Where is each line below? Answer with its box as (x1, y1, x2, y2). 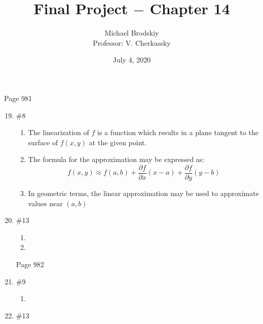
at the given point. (89, 137, 147, 147)
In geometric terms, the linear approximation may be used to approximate (28, 187, 259, 198)
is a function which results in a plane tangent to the (97, 127, 259, 138)
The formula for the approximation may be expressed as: (28, 154, 205, 165)
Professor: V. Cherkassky (93, 37, 171, 48)
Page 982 (16, 258, 44, 269)
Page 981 (4, 92, 32, 103)
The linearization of (28, 127, 89, 138)
